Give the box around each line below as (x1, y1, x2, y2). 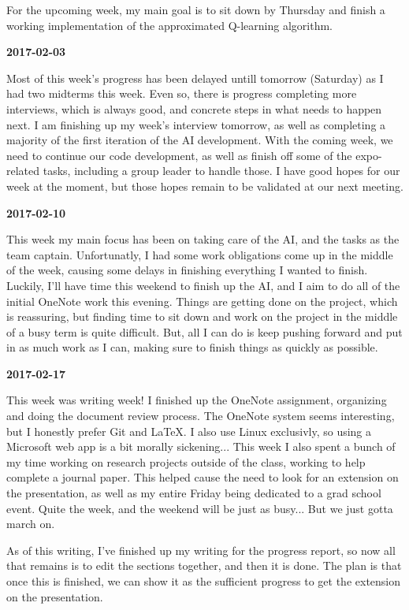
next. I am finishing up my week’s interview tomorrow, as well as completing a (6, 116, 386, 132)
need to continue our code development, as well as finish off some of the (6, 147, 352, 163)
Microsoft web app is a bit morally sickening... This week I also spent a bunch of (6, 438, 396, 455)
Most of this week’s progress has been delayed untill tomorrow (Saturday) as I (6, 69, 384, 86)
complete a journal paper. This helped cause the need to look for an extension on (6, 469, 399, 485)
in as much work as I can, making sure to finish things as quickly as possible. (6, 339, 378, 355)
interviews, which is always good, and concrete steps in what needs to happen (6, 100, 382, 117)
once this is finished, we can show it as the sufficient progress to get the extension (6, 573, 401, 589)
